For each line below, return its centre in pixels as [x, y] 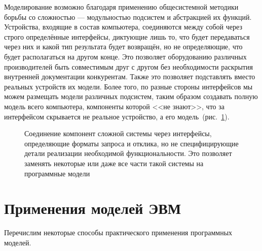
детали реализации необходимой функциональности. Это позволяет [128, 153]
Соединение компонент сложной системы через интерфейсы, [118, 133]
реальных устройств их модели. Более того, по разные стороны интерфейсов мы [128, 86]
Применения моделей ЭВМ [93, 208]
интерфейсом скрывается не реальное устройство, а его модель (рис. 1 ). [117, 116]
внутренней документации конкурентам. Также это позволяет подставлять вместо [130, 76]
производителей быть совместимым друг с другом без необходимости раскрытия [128, 66]
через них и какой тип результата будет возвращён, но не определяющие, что [123, 46]
